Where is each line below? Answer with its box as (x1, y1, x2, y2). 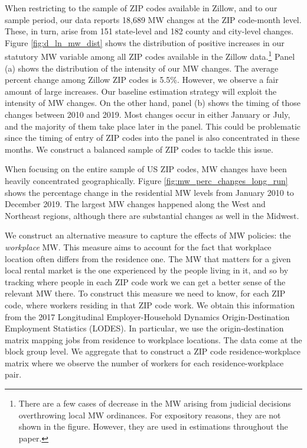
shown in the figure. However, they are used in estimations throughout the (18, 420, 288, 433)
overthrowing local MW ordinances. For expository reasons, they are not (18, 408, 281, 421)
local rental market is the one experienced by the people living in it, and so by (5, 264, 289, 276)
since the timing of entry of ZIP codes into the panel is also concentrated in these (5, 131, 300, 144)
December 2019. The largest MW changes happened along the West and (5, 198, 266, 210)
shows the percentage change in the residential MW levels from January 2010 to (5, 186, 294, 198)
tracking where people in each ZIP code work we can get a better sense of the (5, 275, 286, 288)
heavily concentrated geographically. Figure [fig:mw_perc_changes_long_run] (5, 174, 288, 186)
